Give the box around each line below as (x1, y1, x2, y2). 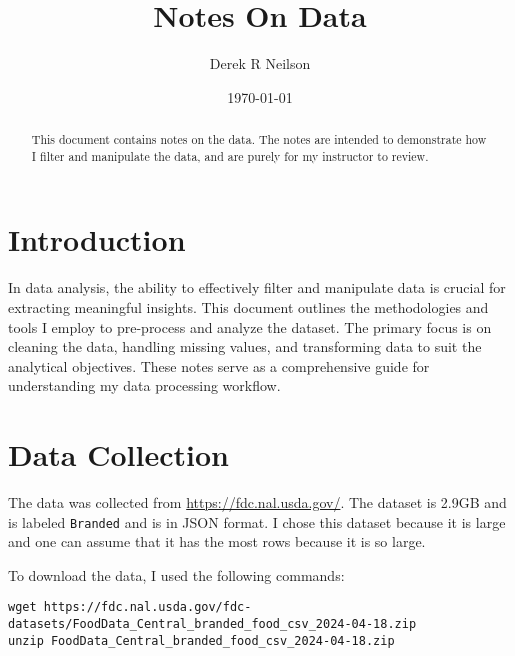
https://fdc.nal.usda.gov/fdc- (43, 600, 252, 615)
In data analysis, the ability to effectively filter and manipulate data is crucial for (8, 277, 506, 298)
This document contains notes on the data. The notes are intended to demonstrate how (31, 131, 487, 148)
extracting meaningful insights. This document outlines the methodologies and (8, 296, 489, 317)
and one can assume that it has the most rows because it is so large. (8, 531, 426, 552)
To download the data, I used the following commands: (8, 564, 345, 585)
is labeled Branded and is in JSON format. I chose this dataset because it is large (8, 511, 506, 532)
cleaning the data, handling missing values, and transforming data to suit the (8, 336, 482, 357)
